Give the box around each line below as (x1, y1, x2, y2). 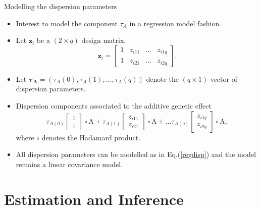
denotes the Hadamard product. (41, 132, 141, 142)
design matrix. (81, 35, 126, 45)
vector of (210, 73, 237, 84)
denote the (146, 73, 179, 84)
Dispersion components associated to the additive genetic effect (16, 100, 212, 111)
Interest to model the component (16, 18, 118, 28)
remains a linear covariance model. (16, 159, 123, 169)
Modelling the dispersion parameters (4, 1, 117, 11)
